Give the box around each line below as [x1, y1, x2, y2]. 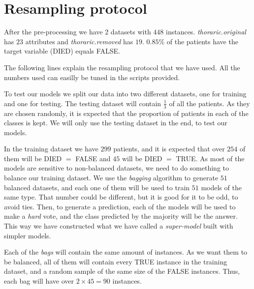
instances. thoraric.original [165, 27, 246, 37]
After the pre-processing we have [4, 27, 103, 37]
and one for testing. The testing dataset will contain [4, 98, 161, 108]
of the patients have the [166, 36, 238, 46]
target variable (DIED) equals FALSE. [4, 46, 120, 56]
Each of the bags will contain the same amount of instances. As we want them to [4, 247, 248, 257]
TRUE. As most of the [176, 153, 245, 163]
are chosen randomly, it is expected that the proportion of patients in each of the [4, 108, 249, 118]
